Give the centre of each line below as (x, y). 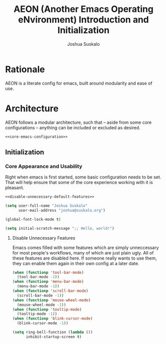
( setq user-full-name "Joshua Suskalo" (46, 206)
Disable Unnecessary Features (44, 238)
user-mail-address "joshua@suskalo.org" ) (62, 210)
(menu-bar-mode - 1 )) (38, 286)
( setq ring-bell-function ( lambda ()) (52, 332)
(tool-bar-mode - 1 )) (38, 277)
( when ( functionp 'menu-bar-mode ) (48, 282)
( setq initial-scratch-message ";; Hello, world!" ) (60, 228)
